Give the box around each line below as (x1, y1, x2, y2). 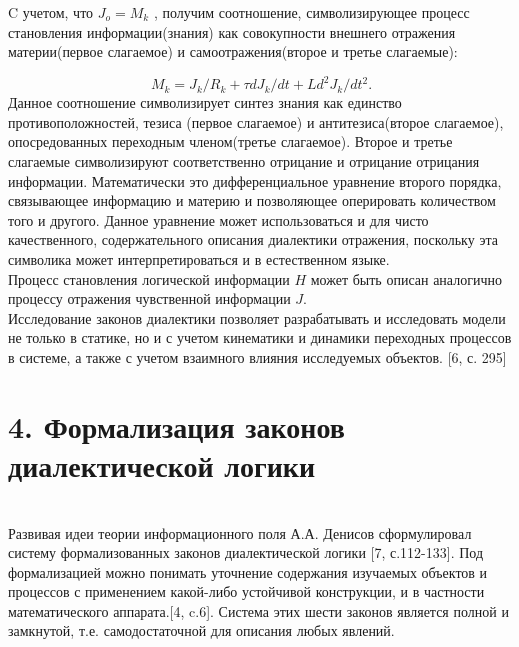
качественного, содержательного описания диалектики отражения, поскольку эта (8, 229, 498, 250)
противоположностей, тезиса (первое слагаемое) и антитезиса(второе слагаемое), (8, 111, 504, 132)
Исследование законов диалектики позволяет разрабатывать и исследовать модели (8, 307, 506, 328)
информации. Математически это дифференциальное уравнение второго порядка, (8, 170, 502, 191)
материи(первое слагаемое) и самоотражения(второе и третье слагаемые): (8, 41, 458, 62)
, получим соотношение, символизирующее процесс (153, 2, 470, 22)
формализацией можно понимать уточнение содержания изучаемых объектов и (8, 561, 488, 582)
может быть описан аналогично (310, 268, 502, 289)
